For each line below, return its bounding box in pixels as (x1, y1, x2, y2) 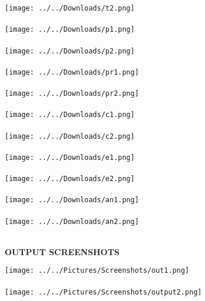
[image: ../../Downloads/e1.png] (5, 153, 135, 162)
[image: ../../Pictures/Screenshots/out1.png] (5, 266, 189, 275)
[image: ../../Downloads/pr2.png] (5, 89, 139, 98)
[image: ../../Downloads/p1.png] (5, 25, 135, 34)
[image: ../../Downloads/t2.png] (5, 4, 135, 12)
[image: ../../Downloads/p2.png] (5, 46, 135, 55)
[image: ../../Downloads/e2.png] (5, 175, 135, 183)
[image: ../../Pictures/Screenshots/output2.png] (5, 287, 202, 296)
